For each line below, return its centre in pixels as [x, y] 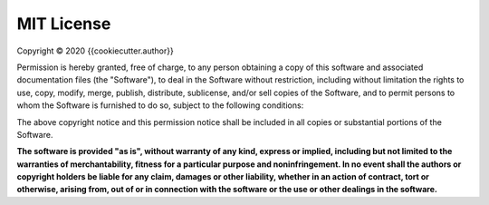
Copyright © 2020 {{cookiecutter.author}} [95, 51]
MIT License [64, 24]
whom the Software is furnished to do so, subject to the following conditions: [160, 105]
